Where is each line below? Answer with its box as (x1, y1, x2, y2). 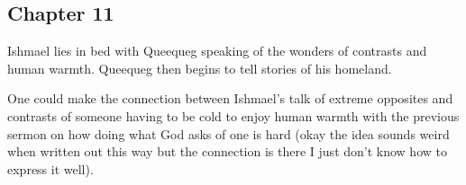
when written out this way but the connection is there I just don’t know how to (7, 142, 447, 161)
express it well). (7, 159, 94, 178)
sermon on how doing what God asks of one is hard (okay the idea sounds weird (7, 124, 450, 143)
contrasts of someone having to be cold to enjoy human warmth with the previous (7, 106, 460, 125)
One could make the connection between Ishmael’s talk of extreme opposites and (7, 89, 453, 108)
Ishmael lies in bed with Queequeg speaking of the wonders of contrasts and (7, 41, 427, 60)
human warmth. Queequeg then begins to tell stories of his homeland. (7, 58, 392, 77)
